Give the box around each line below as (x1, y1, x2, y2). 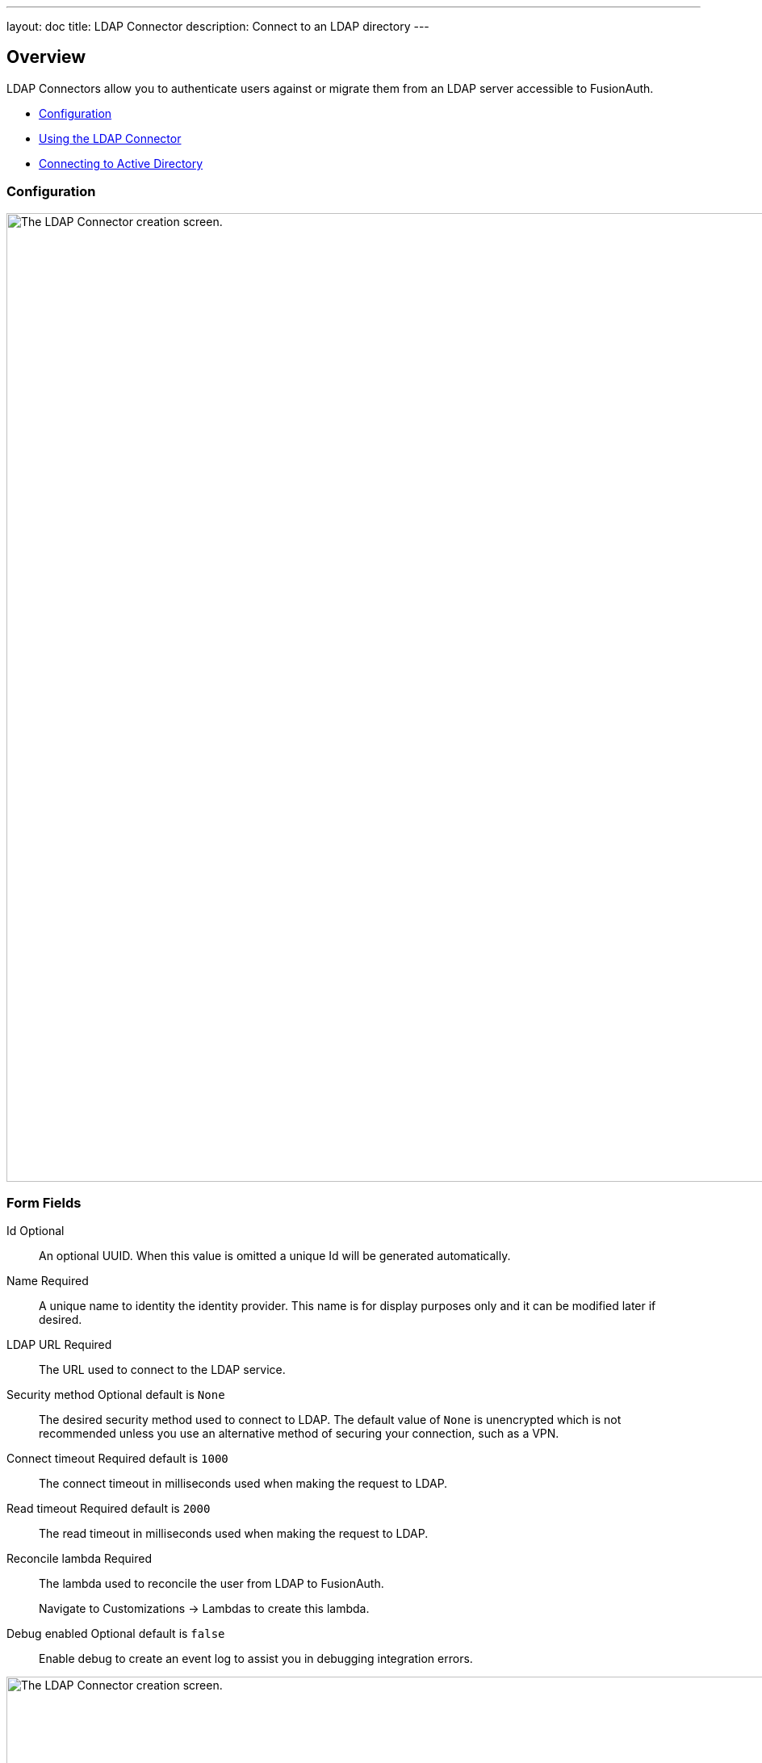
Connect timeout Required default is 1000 (6, 1451, 228, 1466)
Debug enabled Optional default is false (6, 1627, 225, 1641)
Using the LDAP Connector (39, 131, 182, 145)
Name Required (6, 1274, 89, 1288)
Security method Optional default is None (6, 1388, 225, 1402)
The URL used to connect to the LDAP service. (39, 1363, 286, 1377)
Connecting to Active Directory (39, 156, 203, 170)
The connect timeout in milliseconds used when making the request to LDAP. (39, 1476, 448, 1491)
